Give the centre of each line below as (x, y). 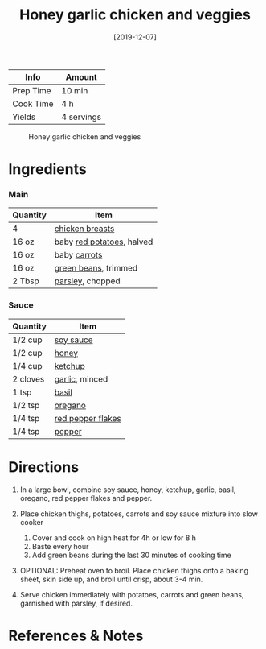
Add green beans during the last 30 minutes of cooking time (131, 555)
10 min (75, 90)
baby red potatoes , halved (104, 242)
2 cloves (29, 378)
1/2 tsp (26, 405)
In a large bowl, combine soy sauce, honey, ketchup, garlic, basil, (128, 490)
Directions (43, 467)
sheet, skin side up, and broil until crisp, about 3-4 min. (111, 579)
